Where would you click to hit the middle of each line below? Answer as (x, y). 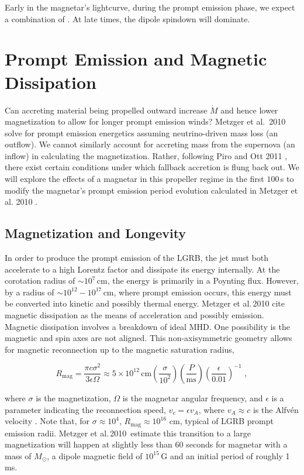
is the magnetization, (73, 397)
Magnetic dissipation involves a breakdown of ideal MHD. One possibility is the (147, 326)
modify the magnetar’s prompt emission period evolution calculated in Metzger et (151, 190)
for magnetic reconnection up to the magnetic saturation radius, (120, 349)
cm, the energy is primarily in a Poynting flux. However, (198, 280)
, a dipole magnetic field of (95, 455)
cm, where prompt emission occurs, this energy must (197, 292)
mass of (18, 455)
